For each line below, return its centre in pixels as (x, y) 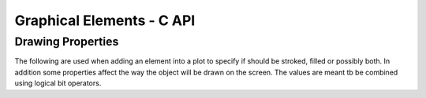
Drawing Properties (67, 42)
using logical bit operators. (58, 83)
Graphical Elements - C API (105, 20)
